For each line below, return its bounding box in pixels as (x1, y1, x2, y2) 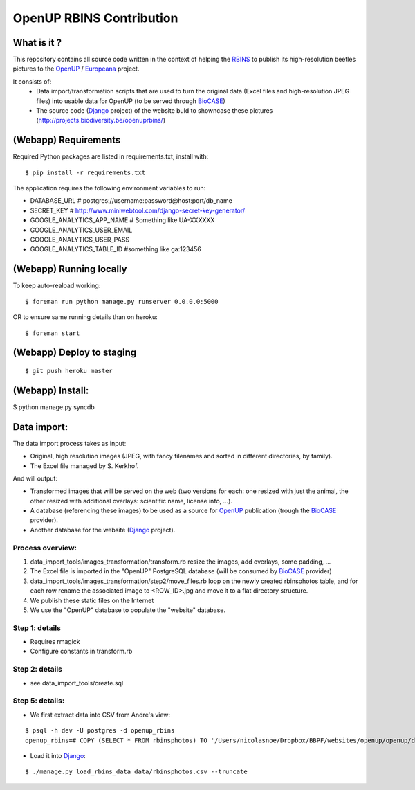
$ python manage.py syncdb (12, 402, 95, 411)
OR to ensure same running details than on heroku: (12, 313, 158, 321)
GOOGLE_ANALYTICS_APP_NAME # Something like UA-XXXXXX (30, 216, 215, 224)
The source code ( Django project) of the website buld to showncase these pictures (36, 107, 273, 115)
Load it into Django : (30, 751, 86, 760)
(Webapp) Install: (12, 384, 89, 396)
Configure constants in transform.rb (30, 647, 133, 656)
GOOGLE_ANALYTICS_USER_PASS (30, 235, 130, 244)
